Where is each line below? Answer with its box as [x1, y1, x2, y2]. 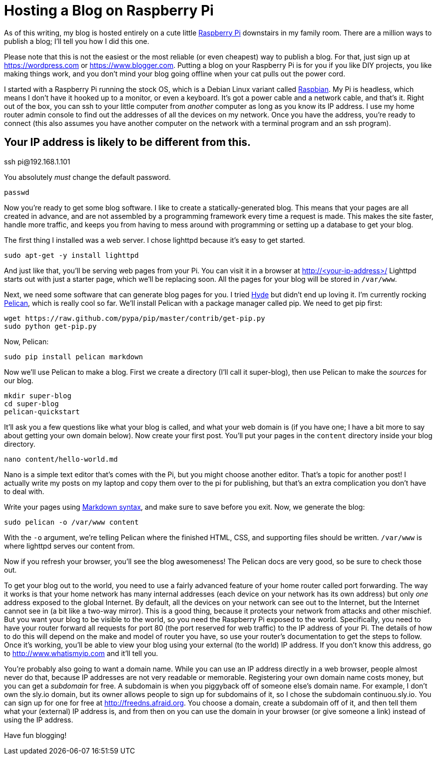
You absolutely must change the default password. [4, 172, 171, 181]
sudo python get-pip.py [4, 322, 97, 330]
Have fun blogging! [4, 731, 67, 740]
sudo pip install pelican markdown [4, 352, 143, 361]
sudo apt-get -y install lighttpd [4, 251, 139, 259]
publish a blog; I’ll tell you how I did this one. [4, 36, 149, 45]
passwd [4, 188, 29, 196]
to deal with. [4, 487, 44, 496]
